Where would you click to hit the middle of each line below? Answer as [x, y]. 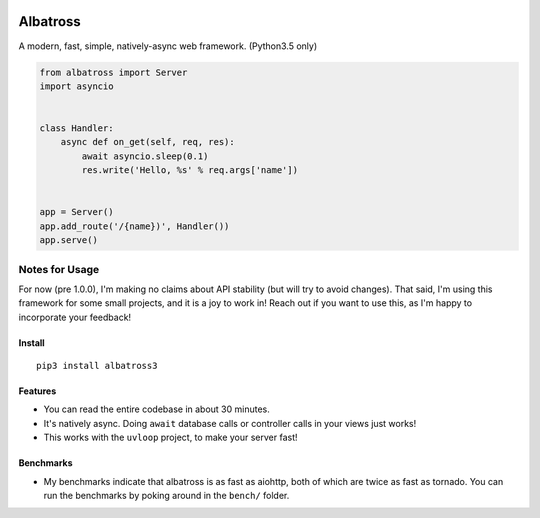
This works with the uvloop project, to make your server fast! [171, 437]
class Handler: [76, 128]
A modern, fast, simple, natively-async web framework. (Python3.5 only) [168, 46]
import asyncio [76, 86]
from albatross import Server [113, 72]
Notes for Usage [59, 269]
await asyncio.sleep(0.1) [145, 156]
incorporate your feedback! [75, 317]
